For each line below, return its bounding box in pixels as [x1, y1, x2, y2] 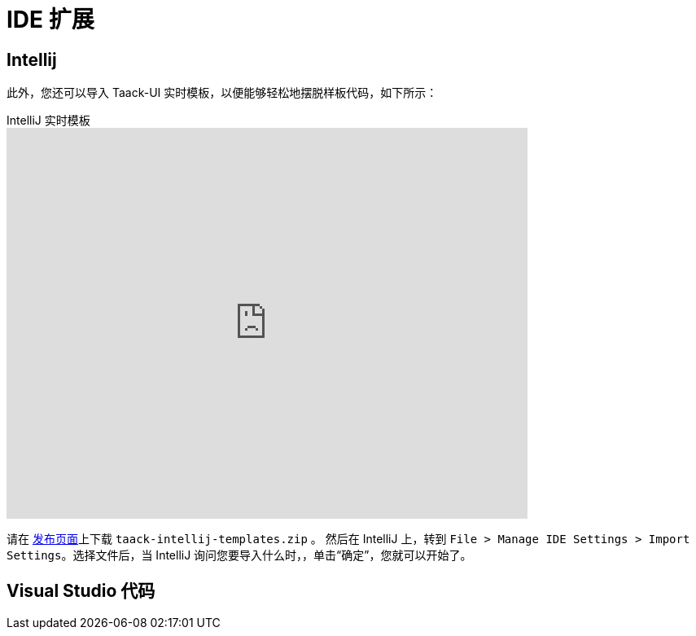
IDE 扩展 [7, 6, 94, 33]
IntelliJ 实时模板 [7, 113, 90, 128]
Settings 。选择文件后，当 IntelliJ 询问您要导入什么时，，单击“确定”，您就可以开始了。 [7, 548, 472, 563]
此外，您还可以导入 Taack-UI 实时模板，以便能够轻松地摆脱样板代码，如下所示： [7, 86, 438, 100]
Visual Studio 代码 [7, 580, 155, 601]
